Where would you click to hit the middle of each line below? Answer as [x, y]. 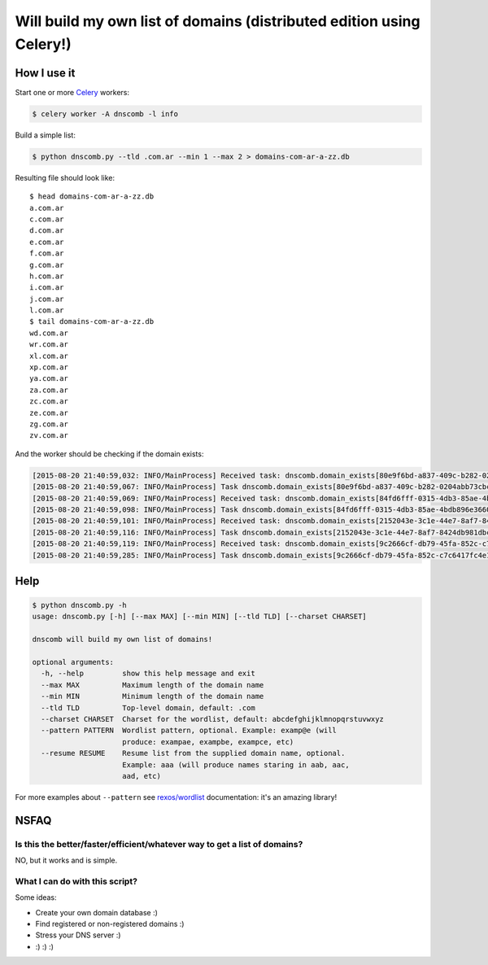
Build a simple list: [46, 135]
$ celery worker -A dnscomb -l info [105, 114]
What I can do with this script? [76, 881]
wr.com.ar [49, 345]
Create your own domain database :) [97, 912]
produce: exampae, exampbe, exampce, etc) [208, 742]
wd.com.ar [49, 333]
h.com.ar [47, 276]
